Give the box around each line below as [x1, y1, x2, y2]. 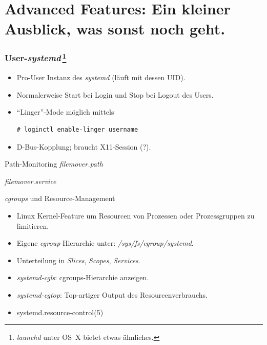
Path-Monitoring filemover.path [5, 158, 103, 169]
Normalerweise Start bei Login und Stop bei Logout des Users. [16, 89, 214, 100]
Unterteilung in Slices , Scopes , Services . [16, 255, 140, 265]
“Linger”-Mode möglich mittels [16, 106, 114, 117]
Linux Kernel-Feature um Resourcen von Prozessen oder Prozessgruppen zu [16, 210, 255, 221]
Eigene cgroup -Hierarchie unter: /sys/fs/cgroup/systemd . [16, 238, 194, 248]
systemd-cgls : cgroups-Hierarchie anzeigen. [16, 272, 149, 283]
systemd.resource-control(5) [16, 306, 104, 317]
